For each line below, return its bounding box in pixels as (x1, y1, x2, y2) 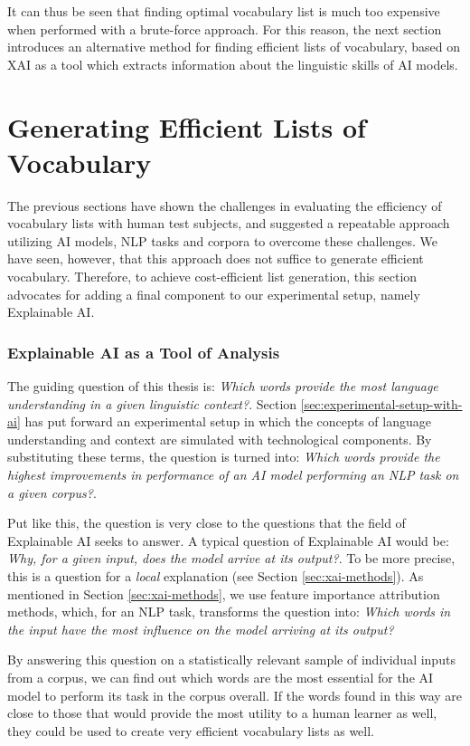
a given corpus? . (7, 483, 97, 502)
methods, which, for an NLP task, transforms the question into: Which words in (7, 602, 451, 621)
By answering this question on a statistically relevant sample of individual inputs (7, 650, 456, 669)
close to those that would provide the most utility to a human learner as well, (7, 703, 437, 722)
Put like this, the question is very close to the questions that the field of (7, 513, 406, 532)
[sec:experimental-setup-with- (300, 394, 463, 413)
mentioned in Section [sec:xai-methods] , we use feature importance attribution (7, 584, 440, 603)
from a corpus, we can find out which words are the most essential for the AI (7, 667, 434, 686)
